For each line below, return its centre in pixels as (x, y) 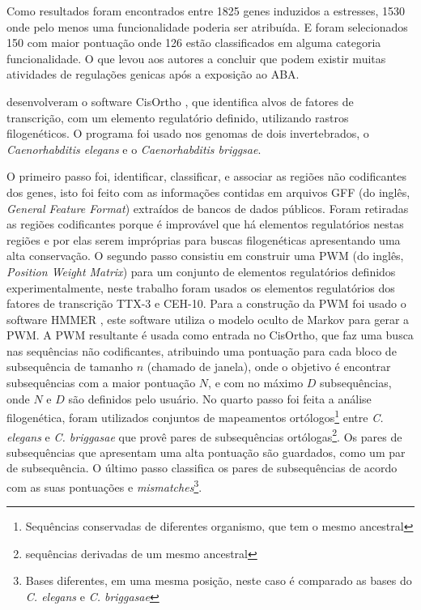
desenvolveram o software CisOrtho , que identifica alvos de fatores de (180, 101)
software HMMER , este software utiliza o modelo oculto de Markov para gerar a (208, 319)
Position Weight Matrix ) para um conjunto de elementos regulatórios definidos (201, 271)
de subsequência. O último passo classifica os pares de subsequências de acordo (202, 468)
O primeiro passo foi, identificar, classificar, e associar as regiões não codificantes (207, 176)
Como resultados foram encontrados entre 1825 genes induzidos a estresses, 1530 (206, 11)
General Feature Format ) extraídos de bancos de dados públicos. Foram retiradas (208, 208)
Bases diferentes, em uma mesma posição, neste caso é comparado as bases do (219, 580)
